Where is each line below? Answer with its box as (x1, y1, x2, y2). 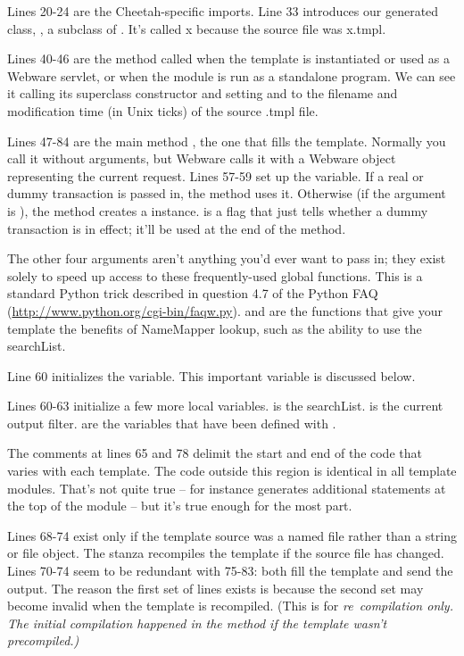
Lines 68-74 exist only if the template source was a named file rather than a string (7, 526, 457, 544)
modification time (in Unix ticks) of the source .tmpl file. (7, 101, 319, 120)
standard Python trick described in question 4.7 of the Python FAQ (7, 284, 378, 303)
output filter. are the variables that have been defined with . (7, 413, 336, 432)
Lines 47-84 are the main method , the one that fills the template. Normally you (7, 131, 446, 150)
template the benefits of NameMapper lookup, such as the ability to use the (7, 319, 422, 337)
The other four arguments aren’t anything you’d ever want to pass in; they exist (7, 249, 446, 268)
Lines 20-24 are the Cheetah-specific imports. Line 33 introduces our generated (7, 2, 439, 20)
